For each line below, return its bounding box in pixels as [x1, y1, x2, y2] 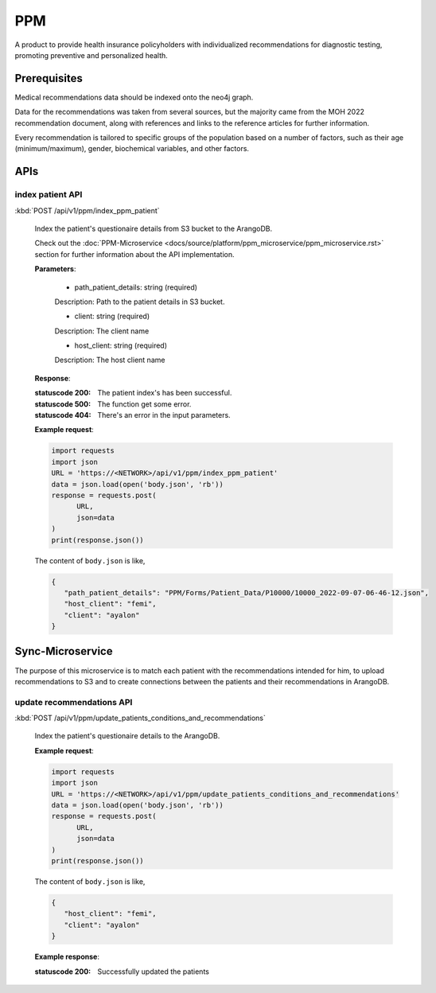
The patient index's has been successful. [97, 388, 232, 398]
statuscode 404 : [34, 411, 91, 420]
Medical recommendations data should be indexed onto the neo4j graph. [14, 92, 254, 102]
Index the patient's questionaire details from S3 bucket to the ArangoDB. [34, 224, 273, 233]
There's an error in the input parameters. [97, 411, 231, 420]
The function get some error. [97, 399, 192, 409]
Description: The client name [54, 326, 150, 336]
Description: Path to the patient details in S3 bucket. [54, 297, 225, 306]
